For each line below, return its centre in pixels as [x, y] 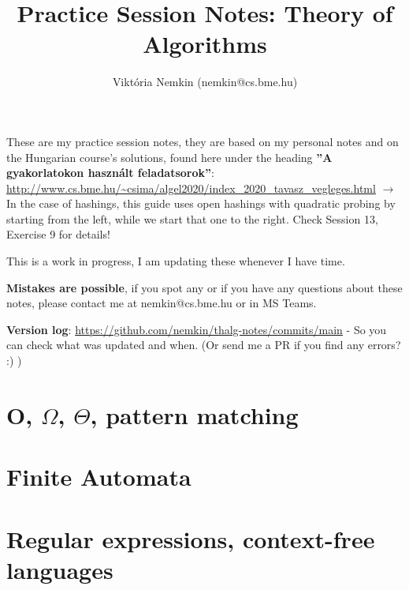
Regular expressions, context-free [191, 538]
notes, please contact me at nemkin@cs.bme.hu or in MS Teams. [162, 303]
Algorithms [205, 44]
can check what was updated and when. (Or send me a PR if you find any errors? [204, 345]
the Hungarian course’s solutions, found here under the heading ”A [169, 157]
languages [60, 569]
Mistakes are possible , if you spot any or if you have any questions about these [204, 287]
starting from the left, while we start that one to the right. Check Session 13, [192, 218]
